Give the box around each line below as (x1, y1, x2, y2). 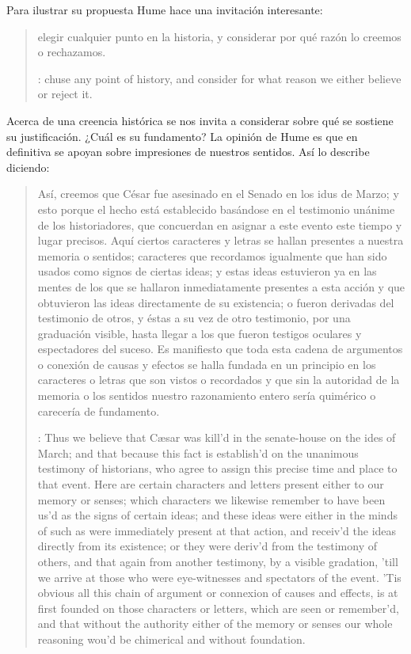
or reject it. (37, 86, 93, 102)
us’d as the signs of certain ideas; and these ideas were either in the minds (37, 507, 398, 523)
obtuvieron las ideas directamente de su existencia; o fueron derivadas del (37, 294, 394, 310)
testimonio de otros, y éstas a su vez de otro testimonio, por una (37, 310, 351, 326)
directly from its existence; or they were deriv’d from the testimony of (37, 538, 378, 554)
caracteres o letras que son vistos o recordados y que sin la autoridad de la (37, 371, 400, 388)
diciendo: (6, 158, 50, 175)
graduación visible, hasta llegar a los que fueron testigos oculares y (37, 325, 362, 341)
